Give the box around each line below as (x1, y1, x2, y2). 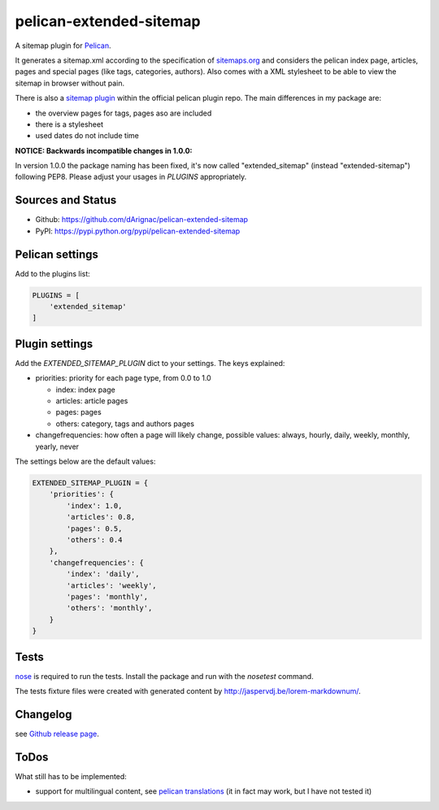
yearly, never (35, 442, 80, 451)
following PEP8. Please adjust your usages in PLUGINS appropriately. (15, 172, 247, 182)
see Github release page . (15, 729, 99, 738)
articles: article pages (55, 396, 128, 406)
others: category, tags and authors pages (55, 419, 195, 429)
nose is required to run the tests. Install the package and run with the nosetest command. (15, 671, 314, 681)
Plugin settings (15, 337, 93, 351)
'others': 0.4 (66, 535, 123, 544)
